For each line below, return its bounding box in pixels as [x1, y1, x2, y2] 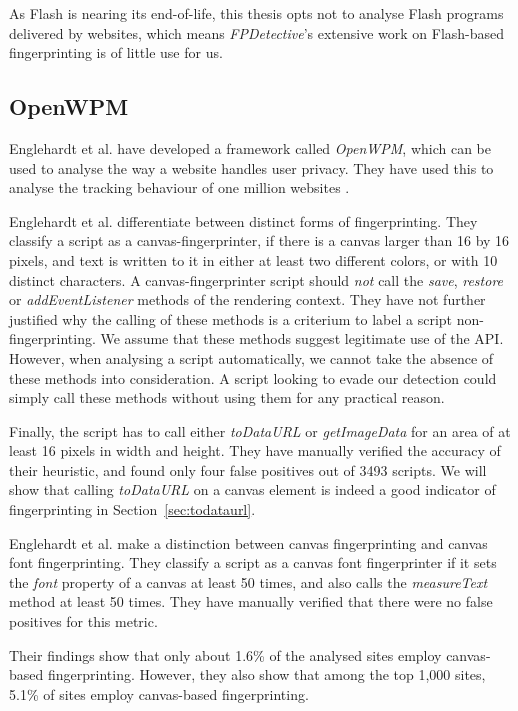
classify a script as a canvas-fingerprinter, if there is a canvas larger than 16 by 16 [9, 230, 510, 251]
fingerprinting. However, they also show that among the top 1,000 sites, [47, 664, 486, 685]
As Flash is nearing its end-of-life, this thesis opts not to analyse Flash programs [9, 3, 504, 23]
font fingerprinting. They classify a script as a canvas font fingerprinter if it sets [9, 552, 497, 573]
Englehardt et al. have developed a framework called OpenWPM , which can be [9, 137, 492, 158]
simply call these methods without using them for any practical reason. [9, 387, 445, 408]
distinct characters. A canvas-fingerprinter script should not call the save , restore [9, 269, 504, 290]
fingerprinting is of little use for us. [9, 42, 223, 63]
